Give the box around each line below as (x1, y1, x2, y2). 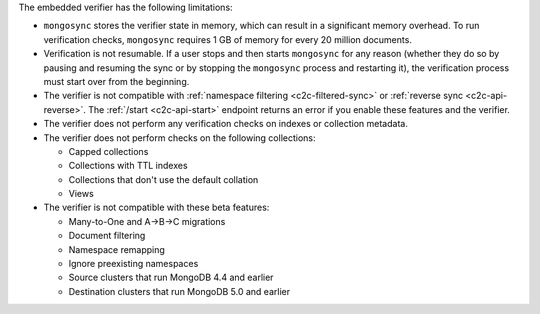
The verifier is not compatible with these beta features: (43, 201, 270, 214)
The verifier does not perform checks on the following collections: (43, 131, 316, 144)
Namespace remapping (68, 243, 165, 255)
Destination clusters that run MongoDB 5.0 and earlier (68, 285, 290, 297)
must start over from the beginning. (43, 75, 190, 87)
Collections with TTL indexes (68, 160, 189, 172)
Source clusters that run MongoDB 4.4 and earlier (68, 271, 274, 284)
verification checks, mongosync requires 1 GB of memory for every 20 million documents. (43, 33, 412, 45)
